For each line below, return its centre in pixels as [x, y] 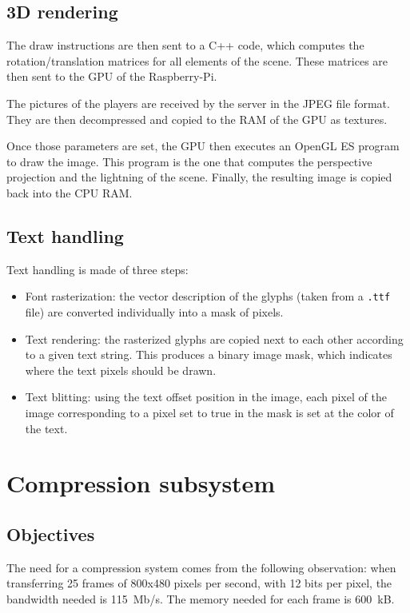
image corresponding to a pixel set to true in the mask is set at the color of [209, 412]
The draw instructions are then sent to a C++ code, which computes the [185, 45]
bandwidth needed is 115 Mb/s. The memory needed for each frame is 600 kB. [201, 598]
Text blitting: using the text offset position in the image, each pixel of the [206, 397]
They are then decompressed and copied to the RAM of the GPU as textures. [197, 119]
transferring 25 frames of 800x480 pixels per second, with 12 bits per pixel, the [199, 583]
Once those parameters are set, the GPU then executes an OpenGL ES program [203, 146]
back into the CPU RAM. [70, 192]
